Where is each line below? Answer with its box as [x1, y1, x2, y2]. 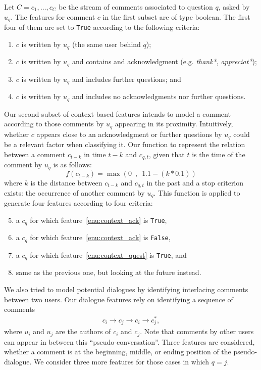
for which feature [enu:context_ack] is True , [30, 215, 167, 225]
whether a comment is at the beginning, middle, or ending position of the [4, 346, 231, 357]
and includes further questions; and [72, 73, 181, 84]
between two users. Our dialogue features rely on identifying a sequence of [4, 294, 233, 304]
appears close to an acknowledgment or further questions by [36, 128, 222, 139]
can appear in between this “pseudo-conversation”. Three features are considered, [4, 336, 255, 347]
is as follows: [53, 159, 92, 170]
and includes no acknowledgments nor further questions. [72, 91, 246, 102]
